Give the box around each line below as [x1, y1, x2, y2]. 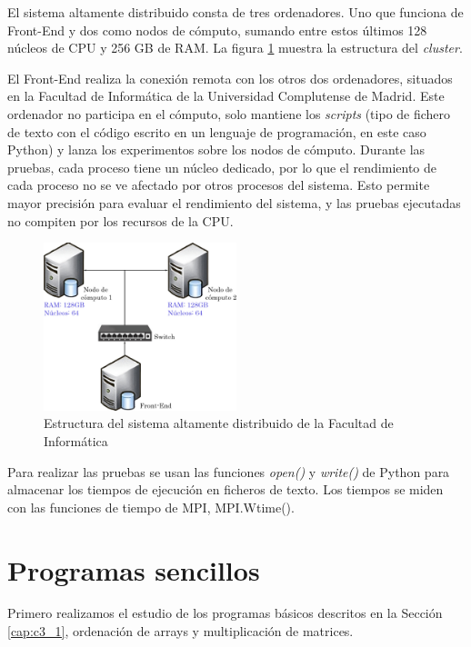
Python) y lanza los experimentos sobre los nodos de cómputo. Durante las [7, 140, 426, 159]
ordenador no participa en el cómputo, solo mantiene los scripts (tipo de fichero [7, 104, 451, 123]
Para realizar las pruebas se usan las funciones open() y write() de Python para [7, 462, 450, 481]
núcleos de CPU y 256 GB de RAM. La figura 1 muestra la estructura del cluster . [7, 38, 463, 57]
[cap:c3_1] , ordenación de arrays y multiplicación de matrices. [7, 622, 354, 641]
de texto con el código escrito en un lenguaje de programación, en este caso [7, 122, 426, 141]
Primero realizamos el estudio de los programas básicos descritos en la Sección [7, 603, 443, 622]
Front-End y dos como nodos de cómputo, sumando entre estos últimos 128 [7, 20, 427, 39]
